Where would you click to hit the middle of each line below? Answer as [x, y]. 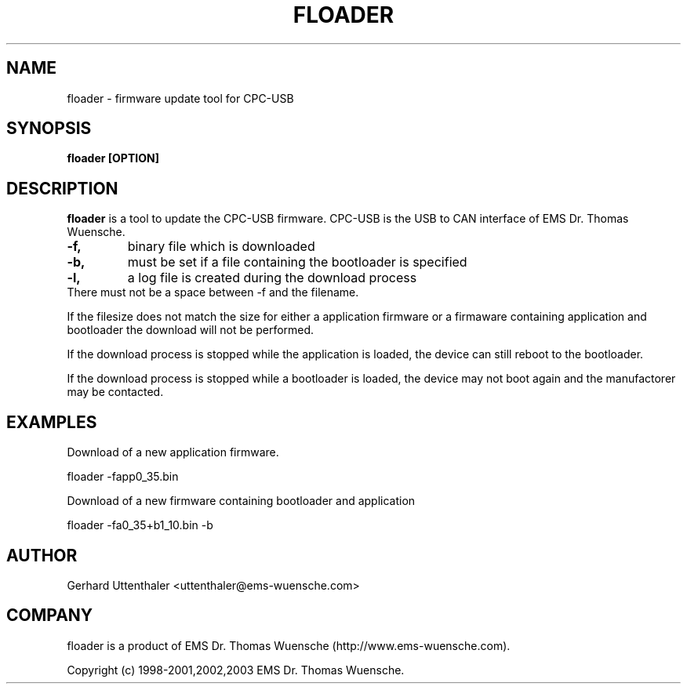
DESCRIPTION [62, 188]
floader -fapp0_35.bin [123, 477]
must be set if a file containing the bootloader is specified [297, 262]
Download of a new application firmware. [173, 452]
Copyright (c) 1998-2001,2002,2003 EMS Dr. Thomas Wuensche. [236, 670]
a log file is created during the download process [272, 278]
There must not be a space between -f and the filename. [213, 292]
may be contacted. [115, 392]
